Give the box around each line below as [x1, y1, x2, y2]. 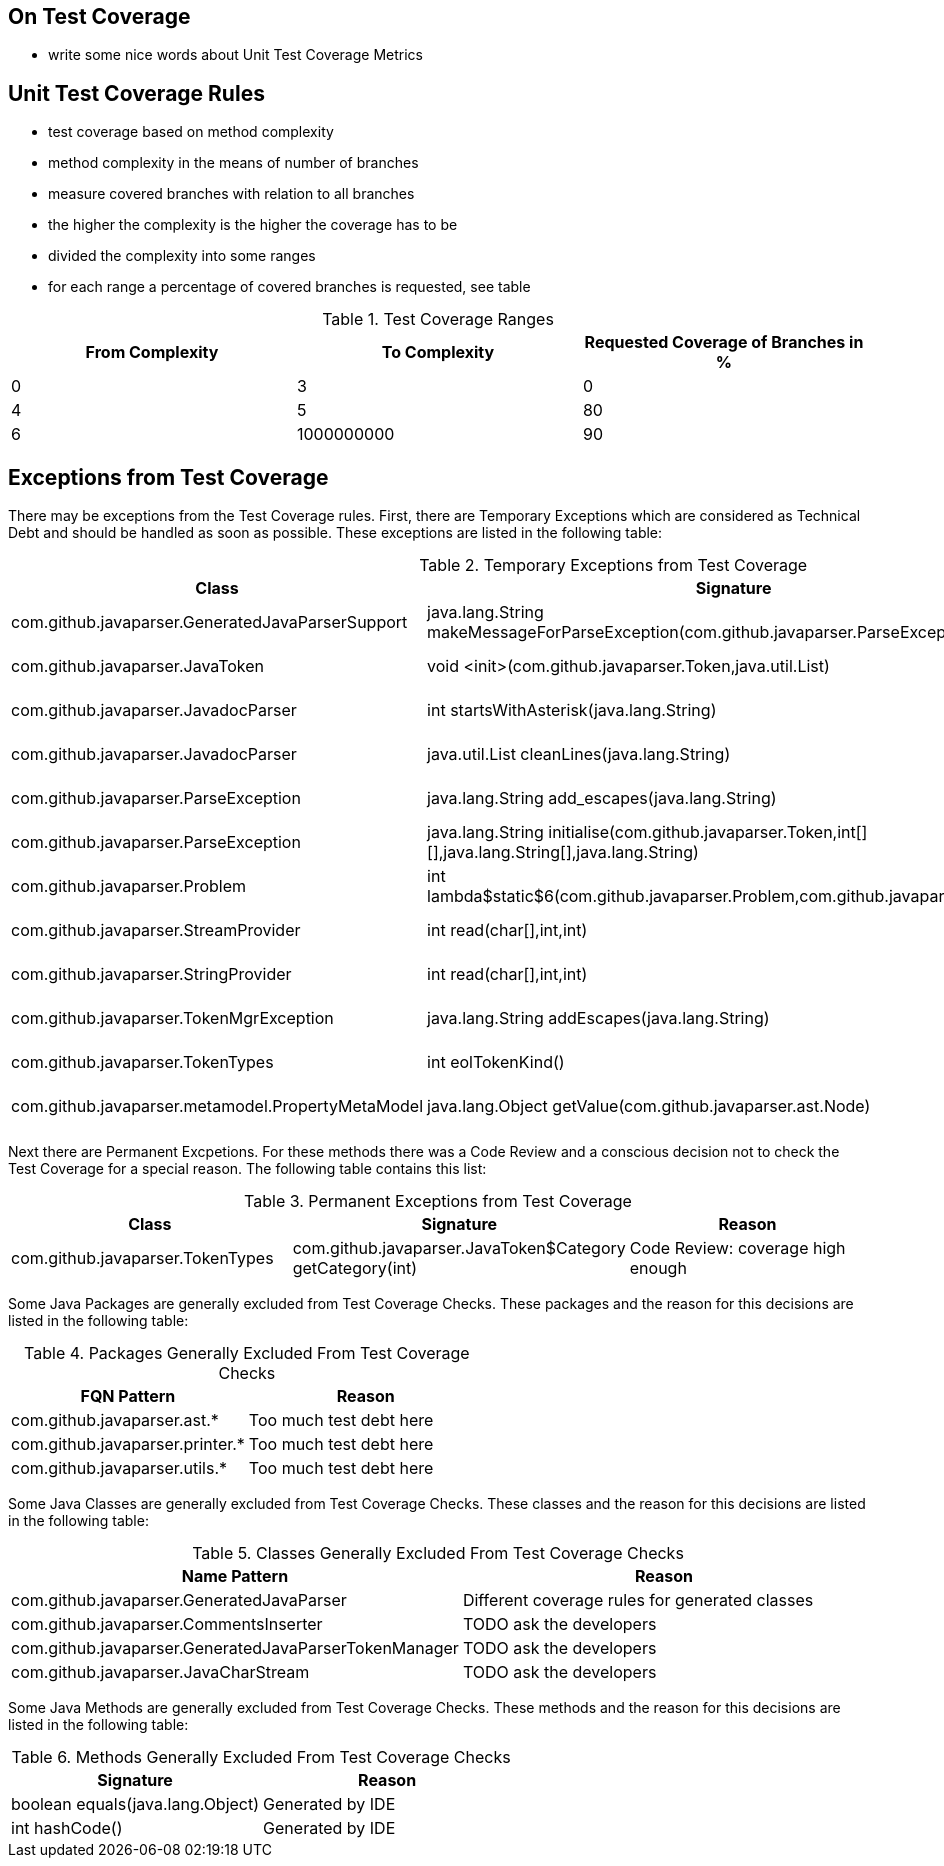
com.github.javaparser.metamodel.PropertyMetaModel [11, 1096, 424, 1117]
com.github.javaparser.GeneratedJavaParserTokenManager [11, 1638, 459, 1659]
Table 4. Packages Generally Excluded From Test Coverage [24, 1343, 470, 1364]
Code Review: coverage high [629, 1238, 846, 1259]
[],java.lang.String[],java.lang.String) [427, 842, 699, 863]
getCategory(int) [292, 1258, 418, 1279]
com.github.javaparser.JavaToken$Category [292, 1238, 626, 1259]
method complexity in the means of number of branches [48, 154, 419, 172]
